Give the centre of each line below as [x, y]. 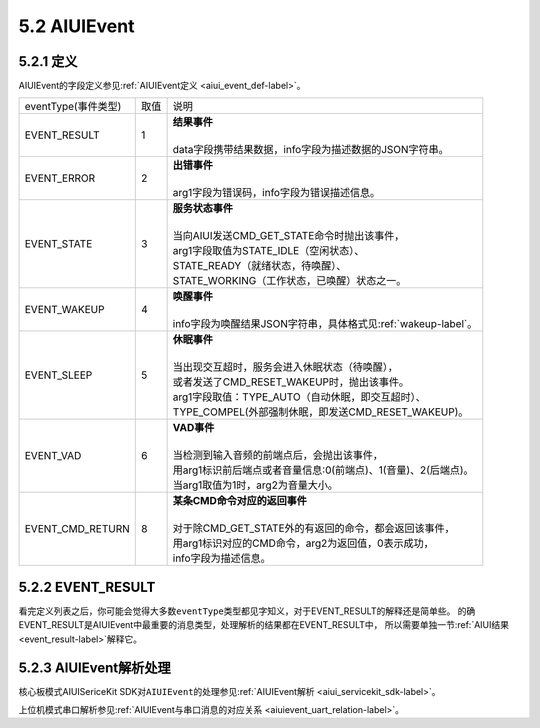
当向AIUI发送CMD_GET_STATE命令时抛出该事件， [288, 236]
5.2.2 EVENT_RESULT [87, 586]
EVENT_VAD [53, 456]
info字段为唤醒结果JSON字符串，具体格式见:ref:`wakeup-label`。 [325, 324]
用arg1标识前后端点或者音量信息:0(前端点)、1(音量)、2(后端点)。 [323, 470]
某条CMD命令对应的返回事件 [239, 501]
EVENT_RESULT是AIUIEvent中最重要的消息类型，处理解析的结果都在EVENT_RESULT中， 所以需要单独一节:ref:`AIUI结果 [264, 625]
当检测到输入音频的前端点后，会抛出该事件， [278, 455]
